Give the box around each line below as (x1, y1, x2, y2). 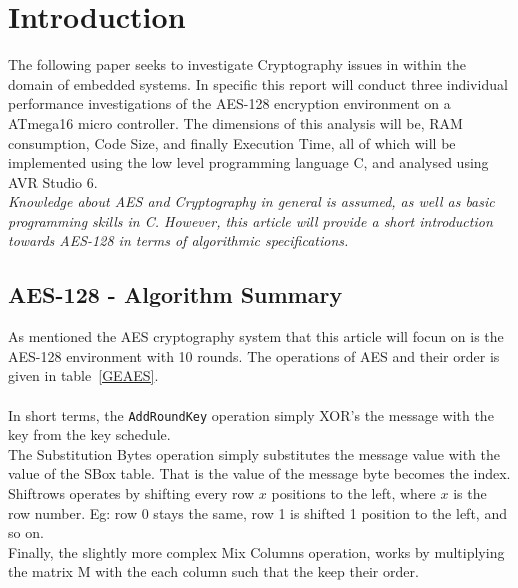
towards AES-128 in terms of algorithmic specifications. (8, 230, 349, 251)
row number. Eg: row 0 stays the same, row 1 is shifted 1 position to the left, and (8, 502, 507, 523)
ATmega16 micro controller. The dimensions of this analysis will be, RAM (8, 112, 463, 133)
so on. (8, 522, 44, 543)
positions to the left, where (271, 483, 436, 504)
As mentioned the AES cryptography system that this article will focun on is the (8, 326, 504, 347)
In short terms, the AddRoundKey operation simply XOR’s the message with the (8, 404, 494, 425)
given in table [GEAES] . (8, 365, 159, 386)
